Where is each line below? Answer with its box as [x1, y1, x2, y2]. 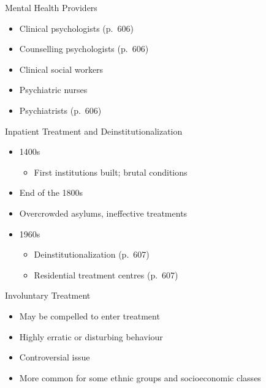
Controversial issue [19, 351, 90, 364]
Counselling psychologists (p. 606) [19, 42, 149, 55]
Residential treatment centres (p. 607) [34, 268, 178, 281]
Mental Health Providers [5, 1, 97, 13]
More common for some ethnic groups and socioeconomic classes [19, 371, 261, 384]
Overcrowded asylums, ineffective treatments [19, 206, 188, 219]
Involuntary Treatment [5, 289, 91, 302]
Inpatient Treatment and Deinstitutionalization [5, 124, 183, 137]
